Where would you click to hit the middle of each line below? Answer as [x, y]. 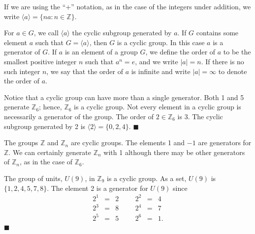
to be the [237, 52]
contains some [217, 33]
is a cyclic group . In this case [161, 42]
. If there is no [223, 61]
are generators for [225, 143]
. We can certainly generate [50, 152]
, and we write [157, 61]
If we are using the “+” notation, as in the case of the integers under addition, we [127, 6]
